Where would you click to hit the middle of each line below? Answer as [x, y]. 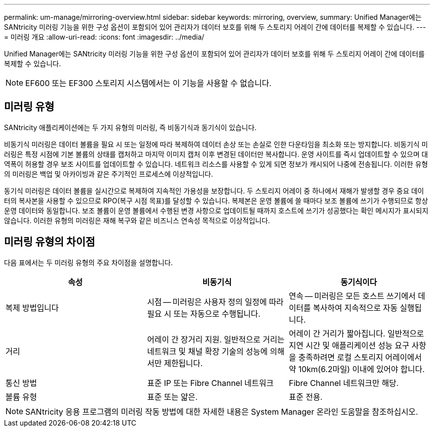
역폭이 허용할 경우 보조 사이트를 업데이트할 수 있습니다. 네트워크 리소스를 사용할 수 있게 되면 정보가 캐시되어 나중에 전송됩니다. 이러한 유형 [216, 164]
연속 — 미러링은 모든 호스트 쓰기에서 [352, 296]
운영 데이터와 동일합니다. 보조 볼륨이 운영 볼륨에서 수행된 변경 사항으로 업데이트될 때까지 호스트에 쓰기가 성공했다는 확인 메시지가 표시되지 [216, 210]
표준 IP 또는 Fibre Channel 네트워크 [210, 383]
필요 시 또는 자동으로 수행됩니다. [204, 313]
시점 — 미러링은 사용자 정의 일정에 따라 [215, 302]
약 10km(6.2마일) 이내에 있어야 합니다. [357, 369]
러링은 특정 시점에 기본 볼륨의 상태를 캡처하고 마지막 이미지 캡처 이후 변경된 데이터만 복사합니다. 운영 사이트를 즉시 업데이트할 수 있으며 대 [216, 154]
